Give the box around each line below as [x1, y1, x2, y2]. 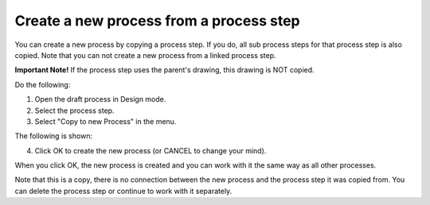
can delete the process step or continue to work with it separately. [14, 186, 233, 195]
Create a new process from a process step [14, 12, 300, 29]
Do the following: [14, 79, 71, 89]
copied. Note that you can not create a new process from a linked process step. [14, 50, 276, 60]
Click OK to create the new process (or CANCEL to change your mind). [34, 145, 267, 155]
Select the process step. [34, 106, 115, 115]
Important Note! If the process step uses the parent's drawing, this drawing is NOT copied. [14, 65, 315, 75]
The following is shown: [14, 131, 93, 141]
